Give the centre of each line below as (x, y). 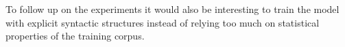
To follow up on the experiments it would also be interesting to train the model (172, 9)
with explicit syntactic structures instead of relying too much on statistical (163, 22)
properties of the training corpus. (75, 36)
